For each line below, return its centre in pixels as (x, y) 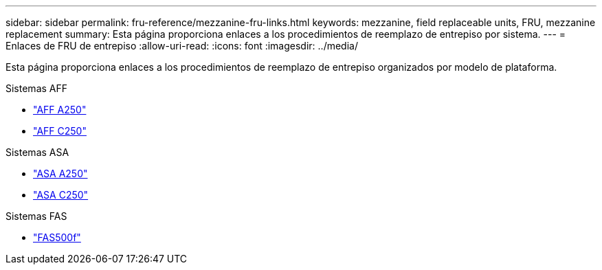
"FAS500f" (57, 237)
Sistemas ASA (37, 152)
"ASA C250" (61, 195)
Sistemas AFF (37, 88)
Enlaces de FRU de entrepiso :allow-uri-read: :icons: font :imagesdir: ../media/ (182, 46)
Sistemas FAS (36, 216)
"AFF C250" (60, 131)
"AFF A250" (60, 110)
